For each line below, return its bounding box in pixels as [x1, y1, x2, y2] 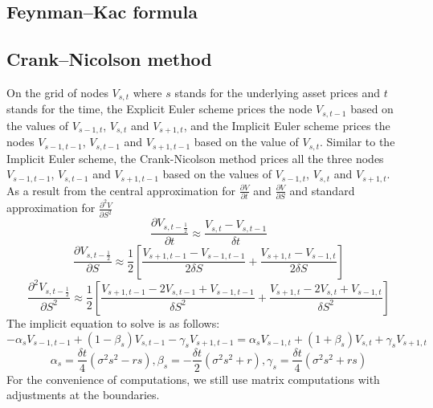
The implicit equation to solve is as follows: [6, 314, 220, 331]
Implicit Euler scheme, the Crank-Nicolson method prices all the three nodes [6, 149, 384, 166]
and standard [289, 182, 355, 198]
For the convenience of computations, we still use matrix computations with [6, 370, 380, 387]
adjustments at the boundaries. [6, 386, 160, 403]
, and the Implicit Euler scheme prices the [183, 116, 390, 133]
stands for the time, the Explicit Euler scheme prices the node [6, 100, 312, 117]
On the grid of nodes [6, 84, 108, 100]
